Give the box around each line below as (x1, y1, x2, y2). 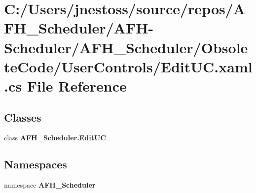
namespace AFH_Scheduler (4, 180, 96, 190)
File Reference (27, 75, 127, 96)
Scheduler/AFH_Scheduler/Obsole (4, 37, 248, 57)
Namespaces (4, 157, 67, 172)
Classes (4, 109, 41, 125)
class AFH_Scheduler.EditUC (4, 132, 106, 143)
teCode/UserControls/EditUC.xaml (4, 56, 253, 76)
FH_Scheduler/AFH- (4, 18, 154, 38)
